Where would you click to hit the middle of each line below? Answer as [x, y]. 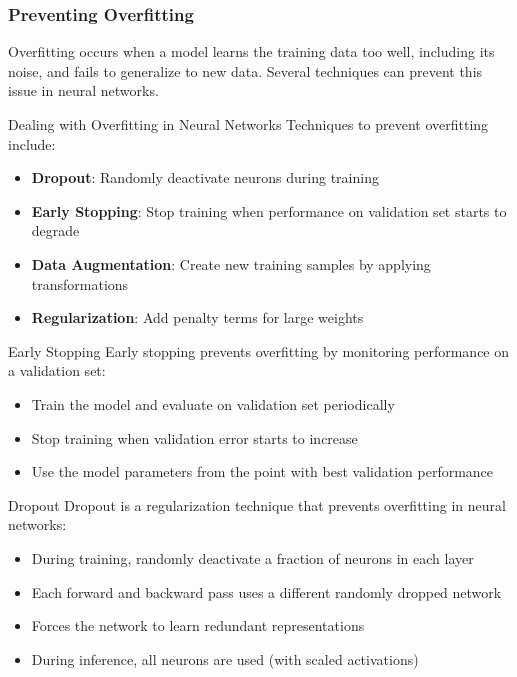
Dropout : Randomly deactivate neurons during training [205, 177]
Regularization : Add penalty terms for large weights [197, 317]
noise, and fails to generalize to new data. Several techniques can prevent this [245, 70]
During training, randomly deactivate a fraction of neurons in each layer [252, 557]
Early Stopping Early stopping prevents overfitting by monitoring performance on [259, 350]
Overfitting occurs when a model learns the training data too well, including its [251, 51]
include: [32, 143]
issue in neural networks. [83, 90]
